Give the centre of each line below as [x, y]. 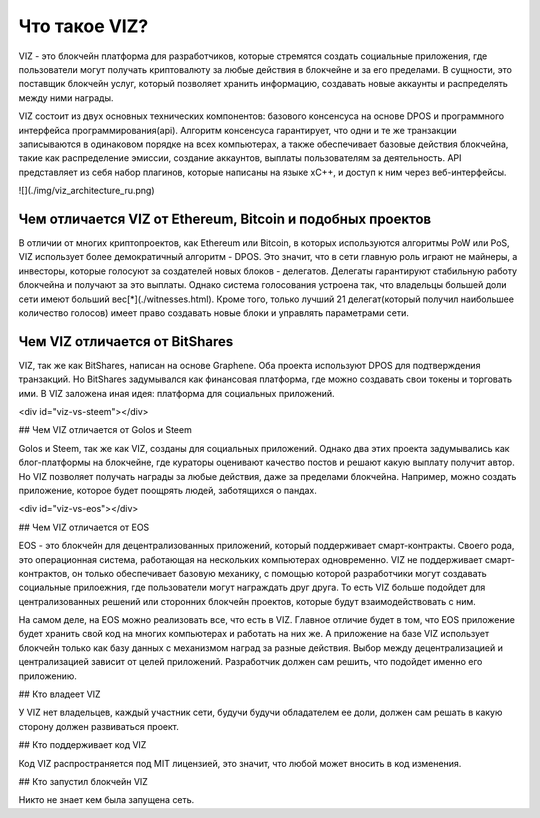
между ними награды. [66, 97]
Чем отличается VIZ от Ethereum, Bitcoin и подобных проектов [225, 218]
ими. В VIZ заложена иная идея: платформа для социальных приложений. [176, 393]
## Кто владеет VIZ [59, 694]
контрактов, [44, 573]
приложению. [47, 676]
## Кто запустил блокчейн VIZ [83, 781]
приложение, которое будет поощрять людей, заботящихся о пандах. [167, 490]
